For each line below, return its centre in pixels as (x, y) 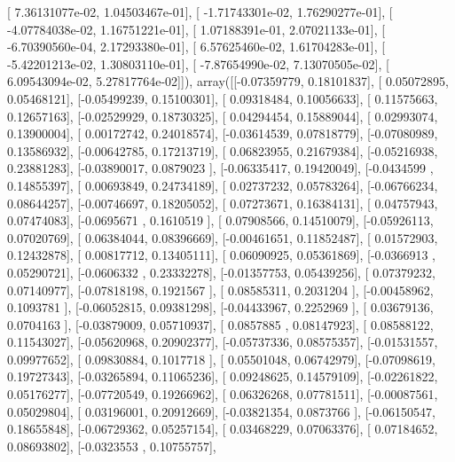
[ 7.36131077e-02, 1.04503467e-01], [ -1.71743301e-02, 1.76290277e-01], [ (200, 12)
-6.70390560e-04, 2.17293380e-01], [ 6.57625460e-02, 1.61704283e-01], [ (196, 47)
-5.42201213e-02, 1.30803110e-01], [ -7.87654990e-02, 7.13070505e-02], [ (198, 63)
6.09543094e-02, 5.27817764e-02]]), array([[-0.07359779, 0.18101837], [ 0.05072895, (228, 81)
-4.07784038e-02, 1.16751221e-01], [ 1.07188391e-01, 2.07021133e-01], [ (196, 29)
